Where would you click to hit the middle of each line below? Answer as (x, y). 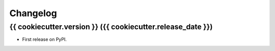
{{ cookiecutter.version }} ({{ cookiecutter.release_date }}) (111, 27)
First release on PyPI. (45, 39)
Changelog (33, 13)
